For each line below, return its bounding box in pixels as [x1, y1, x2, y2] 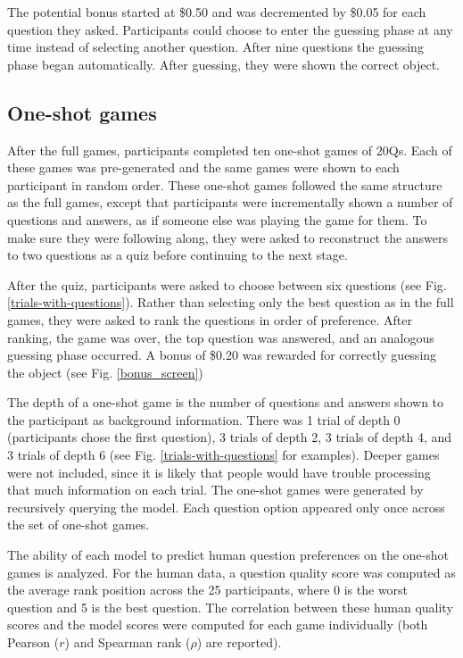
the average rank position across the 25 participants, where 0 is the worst [7, 580, 409, 599]
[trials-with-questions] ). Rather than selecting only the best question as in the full [7, 293, 454, 312]
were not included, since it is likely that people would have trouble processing [7, 462, 431, 481]
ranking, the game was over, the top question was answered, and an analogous [7, 328, 434, 346]
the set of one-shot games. [7, 515, 150, 534]
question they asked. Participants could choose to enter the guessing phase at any [7, 20, 453, 38]
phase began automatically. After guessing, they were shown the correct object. [7, 54, 440, 73]
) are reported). [196, 633, 282, 652]
